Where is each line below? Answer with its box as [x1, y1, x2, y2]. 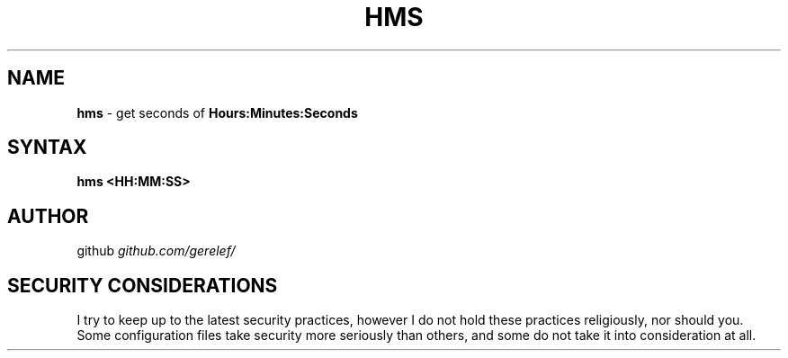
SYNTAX [7, 136, 87, 159]
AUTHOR [7, 204, 89, 228]
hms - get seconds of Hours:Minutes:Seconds [76, 104, 358, 121]
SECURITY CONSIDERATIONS [7, 273, 278, 297]
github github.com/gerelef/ [76, 243, 236, 259]
